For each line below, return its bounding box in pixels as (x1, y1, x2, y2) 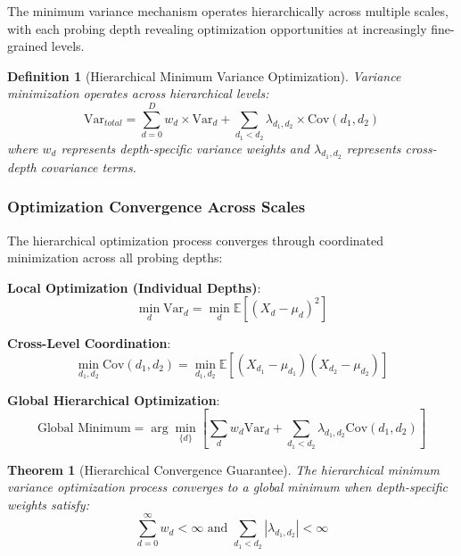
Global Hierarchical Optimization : (7, 390, 220, 409)
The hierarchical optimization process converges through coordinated (7, 230, 384, 249)
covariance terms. (40, 157, 136, 176)
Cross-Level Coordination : (7, 334, 171, 353)
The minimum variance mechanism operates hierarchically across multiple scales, (7, 2, 449, 20)
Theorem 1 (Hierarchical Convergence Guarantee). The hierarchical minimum (7, 460, 440, 478)
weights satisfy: (7, 494, 89, 513)
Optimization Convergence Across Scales (7, 195, 306, 218)
